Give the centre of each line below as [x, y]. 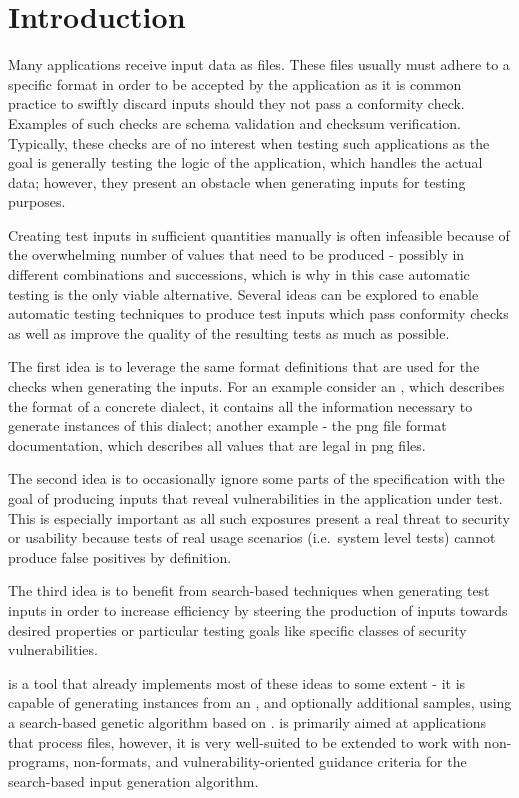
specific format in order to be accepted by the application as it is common [235, 83]
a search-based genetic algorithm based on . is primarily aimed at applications [247, 721]
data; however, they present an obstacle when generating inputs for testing [237, 181]
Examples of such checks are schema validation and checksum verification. [234, 122]
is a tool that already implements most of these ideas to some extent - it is [237, 682]
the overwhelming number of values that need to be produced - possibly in [236, 254]
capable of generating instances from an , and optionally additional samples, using [260, 702]
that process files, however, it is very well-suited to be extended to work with [244, 741]
